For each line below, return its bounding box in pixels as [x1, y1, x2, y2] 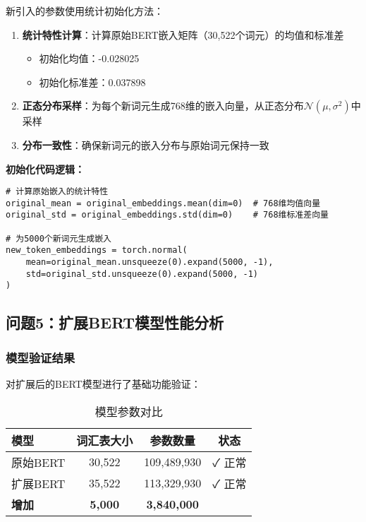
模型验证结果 [6, 348, 75, 366]
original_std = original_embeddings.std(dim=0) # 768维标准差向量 [6, 210, 329, 220]
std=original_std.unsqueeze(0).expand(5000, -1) [25, 268, 258, 279]
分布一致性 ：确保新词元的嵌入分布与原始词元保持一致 [22, 137, 269, 152]
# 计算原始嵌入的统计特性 [6, 186, 109, 197]
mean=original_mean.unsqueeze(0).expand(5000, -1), [25, 257, 274, 268]
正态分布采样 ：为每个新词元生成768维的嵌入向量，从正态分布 [22, 98, 304, 113]
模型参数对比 [94, 403, 163, 420]
